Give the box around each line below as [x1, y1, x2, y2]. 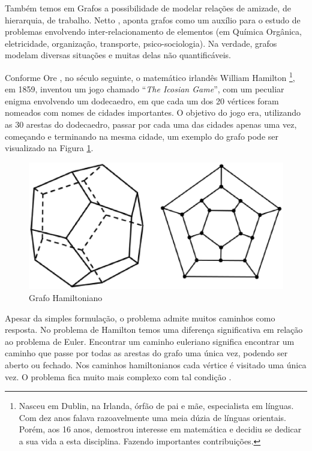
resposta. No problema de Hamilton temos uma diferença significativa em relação [5, 323, 303, 336]
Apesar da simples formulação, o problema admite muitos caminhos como [5, 311, 275, 324]
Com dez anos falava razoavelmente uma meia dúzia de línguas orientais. [19, 411, 286, 423]
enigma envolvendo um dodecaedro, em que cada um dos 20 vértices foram [5, 94, 279, 107]
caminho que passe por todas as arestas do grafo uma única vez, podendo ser [5, 347, 288, 359]
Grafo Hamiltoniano [29, 291, 103, 303]
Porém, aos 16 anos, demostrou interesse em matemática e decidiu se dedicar [19, 423, 302, 435]
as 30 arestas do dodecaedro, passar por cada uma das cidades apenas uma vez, [5, 118, 297, 130]
